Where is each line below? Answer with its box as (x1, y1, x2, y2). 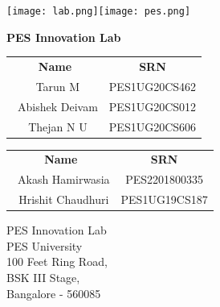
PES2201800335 (125, 171, 204, 188)
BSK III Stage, (6, 268, 80, 285)
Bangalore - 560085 (6, 284, 101, 301)
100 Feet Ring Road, (6, 253, 108, 270)
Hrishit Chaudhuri (18, 191, 109, 208)
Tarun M (35, 77, 80, 94)
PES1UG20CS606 (108, 118, 197, 135)
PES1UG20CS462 (108, 77, 197, 94)
